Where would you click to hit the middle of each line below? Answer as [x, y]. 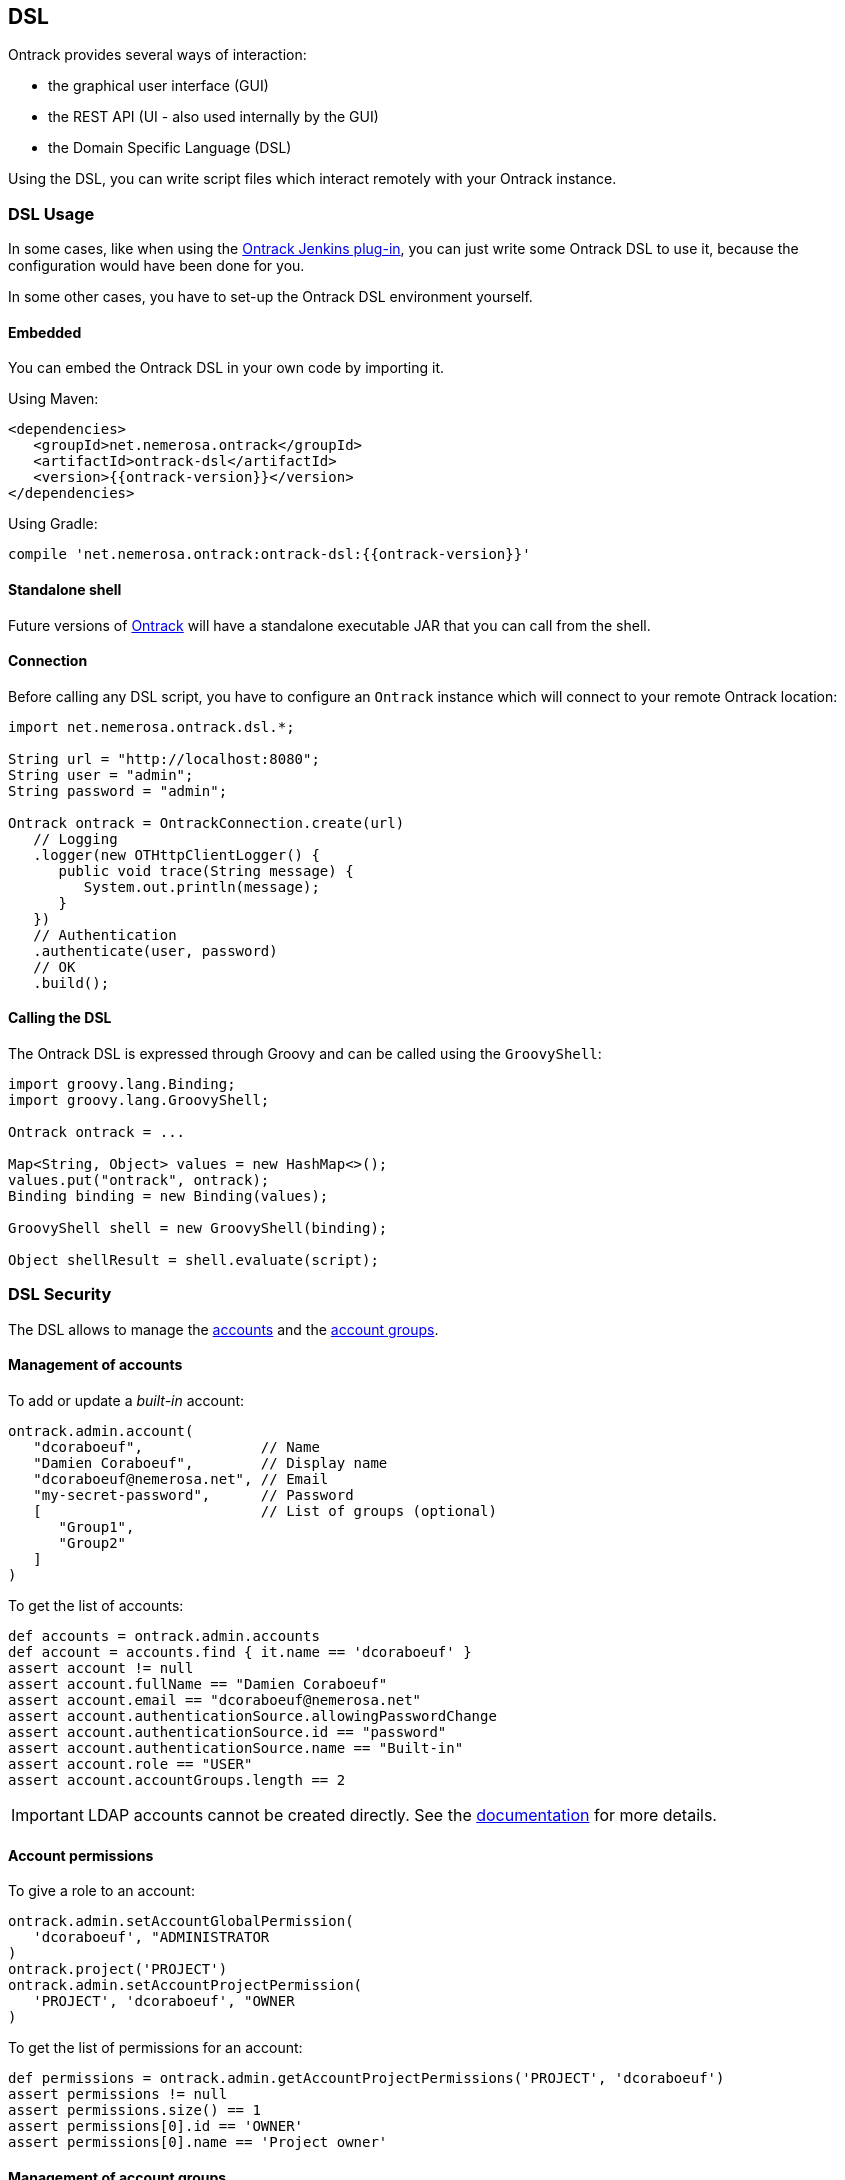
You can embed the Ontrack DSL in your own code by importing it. [226, 368]
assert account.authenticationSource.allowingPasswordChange [252, 1716]
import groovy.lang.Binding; [122, 1084]
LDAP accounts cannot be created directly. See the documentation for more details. [402, 1815]
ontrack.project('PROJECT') [118, 1969]
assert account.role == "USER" [130, 1764]
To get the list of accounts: [96, 1606]
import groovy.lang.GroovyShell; [139, 1100]
